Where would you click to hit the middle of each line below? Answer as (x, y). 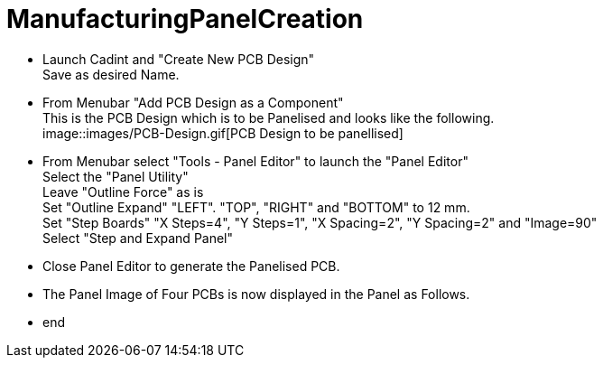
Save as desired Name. (111, 74)
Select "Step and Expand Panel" (138, 238)
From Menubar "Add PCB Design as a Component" (193, 102)
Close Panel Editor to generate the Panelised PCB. (191, 266)
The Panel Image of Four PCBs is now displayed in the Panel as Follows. (256, 294)
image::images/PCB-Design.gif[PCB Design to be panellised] (223, 133)
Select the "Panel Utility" (116, 176)
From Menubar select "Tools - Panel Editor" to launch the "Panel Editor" (255, 161)
